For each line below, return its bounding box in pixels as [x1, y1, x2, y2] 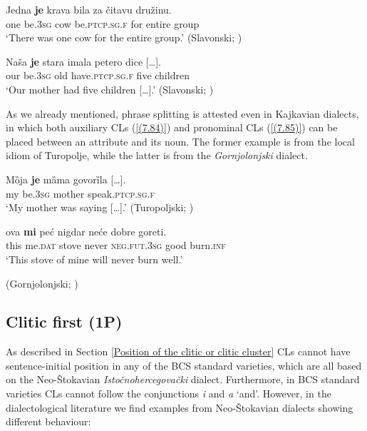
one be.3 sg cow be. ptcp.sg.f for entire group [6, 16, 200, 31]
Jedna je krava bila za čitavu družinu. [6, 2, 172, 16]
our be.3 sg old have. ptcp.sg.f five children [6, 68, 190, 83]
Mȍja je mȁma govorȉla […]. [6, 171, 126, 186]
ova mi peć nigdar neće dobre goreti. [6, 223, 167, 238]
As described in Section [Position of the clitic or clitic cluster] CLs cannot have [6, 344, 351, 359]
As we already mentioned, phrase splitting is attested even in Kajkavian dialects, [6, 106, 359, 121]
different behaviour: [6, 414, 91, 429]
